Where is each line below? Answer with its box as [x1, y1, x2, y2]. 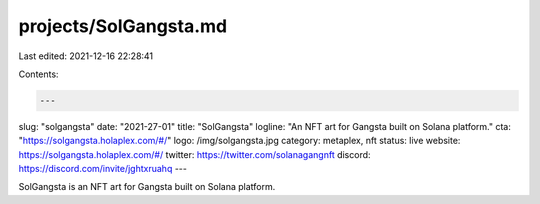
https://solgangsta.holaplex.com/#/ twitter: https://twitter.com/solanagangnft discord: [18, 148, 371, 160]
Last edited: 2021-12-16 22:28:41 [18, 50, 154, 62]
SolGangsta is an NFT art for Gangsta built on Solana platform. [18, 181, 276, 193]
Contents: [18, 68, 59, 80]
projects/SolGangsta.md [18, 15, 228, 37]
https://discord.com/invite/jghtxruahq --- [18, 163, 187, 175]
